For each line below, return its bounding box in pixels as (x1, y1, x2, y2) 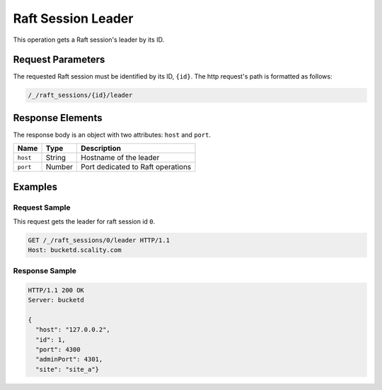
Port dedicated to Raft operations (80, 162, 192, 172)
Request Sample (13, 202, 71, 212)
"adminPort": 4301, (35, 355, 103, 364)
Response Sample (13, 265, 77, 275)
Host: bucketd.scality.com (28, 246, 122, 254)
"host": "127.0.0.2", (35, 326, 111, 334)
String (45, 153, 66, 163)
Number (45, 162, 74, 172)
